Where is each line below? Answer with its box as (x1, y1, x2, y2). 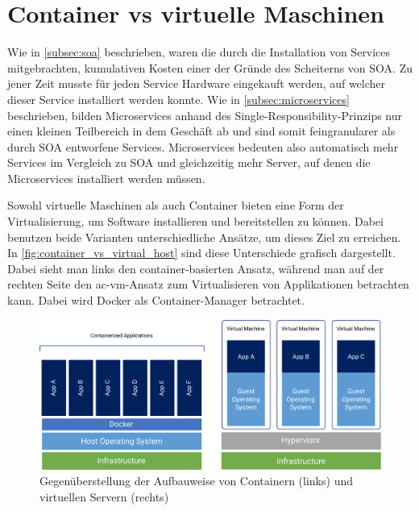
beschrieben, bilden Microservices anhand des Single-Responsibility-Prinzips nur (7, 106, 403, 123)
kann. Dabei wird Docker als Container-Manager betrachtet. (7, 292, 305, 309)
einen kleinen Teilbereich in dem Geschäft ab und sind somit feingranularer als (7, 123, 396, 139)
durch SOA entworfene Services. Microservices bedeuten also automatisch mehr (7, 138, 399, 155)
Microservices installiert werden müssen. (7, 169, 205, 186)
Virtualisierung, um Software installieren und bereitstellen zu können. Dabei (7, 213, 384, 230)
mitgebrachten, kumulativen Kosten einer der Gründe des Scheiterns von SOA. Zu (7, 59, 413, 76)
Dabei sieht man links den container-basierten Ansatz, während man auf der (7, 260, 384, 276)
